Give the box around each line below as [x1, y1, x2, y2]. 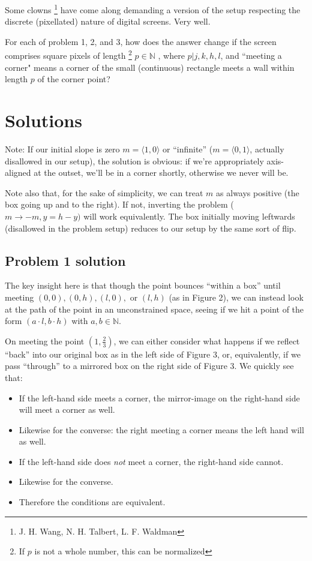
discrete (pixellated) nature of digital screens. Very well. [5, 15, 211, 28]
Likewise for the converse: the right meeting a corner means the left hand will [19, 423, 304, 436]
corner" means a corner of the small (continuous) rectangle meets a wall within [5, 61, 295, 73]
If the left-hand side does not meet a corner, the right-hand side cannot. [19, 455, 284, 467]
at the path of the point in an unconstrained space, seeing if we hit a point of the [5, 302, 304, 315]
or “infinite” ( [162, 143, 213, 155]
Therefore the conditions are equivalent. [19, 496, 166, 508]
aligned [5, 166, 31, 179]
